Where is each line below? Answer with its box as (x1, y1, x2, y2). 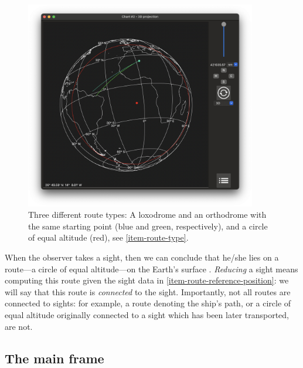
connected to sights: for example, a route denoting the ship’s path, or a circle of (5, 297, 291, 309)
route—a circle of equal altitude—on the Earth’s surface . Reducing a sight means (5, 262, 298, 275)
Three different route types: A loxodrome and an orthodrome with (28, 208, 267, 221)
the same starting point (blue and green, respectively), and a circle (28, 220, 268, 232)
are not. (5, 320, 33, 332)
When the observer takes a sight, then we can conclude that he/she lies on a (5, 251, 279, 263)
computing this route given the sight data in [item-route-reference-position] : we (5, 274, 289, 286)
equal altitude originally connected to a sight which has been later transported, (5, 308, 289, 320)
